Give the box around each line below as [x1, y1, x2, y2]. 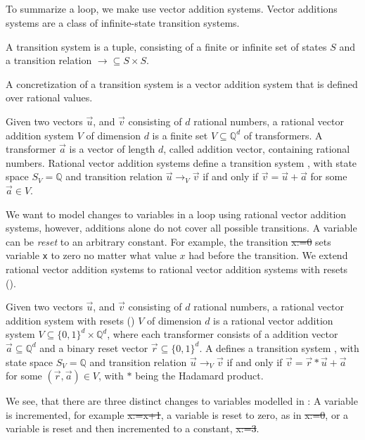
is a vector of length [69, 142, 155, 156]
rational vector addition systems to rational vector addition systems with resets [6, 261, 348, 276]
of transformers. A [243, 127, 323, 142]
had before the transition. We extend [188, 248, 348, 263]
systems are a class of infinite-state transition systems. [6, 15, 240, 30]
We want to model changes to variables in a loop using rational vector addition [6, 206, 347, 221]
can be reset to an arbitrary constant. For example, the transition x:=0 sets [6, 234, 331, 249]
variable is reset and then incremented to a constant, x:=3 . [6, 421, 260, 436]
